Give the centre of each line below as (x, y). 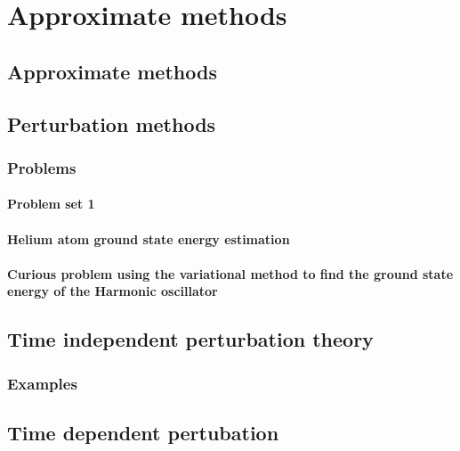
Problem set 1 (51, 204)
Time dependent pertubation (143, 432)
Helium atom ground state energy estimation (149, 238)
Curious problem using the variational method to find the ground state (230, 273)
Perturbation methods (112, 123)
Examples (42, 383)
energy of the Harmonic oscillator (113, 291)
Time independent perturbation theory (190, 339)
